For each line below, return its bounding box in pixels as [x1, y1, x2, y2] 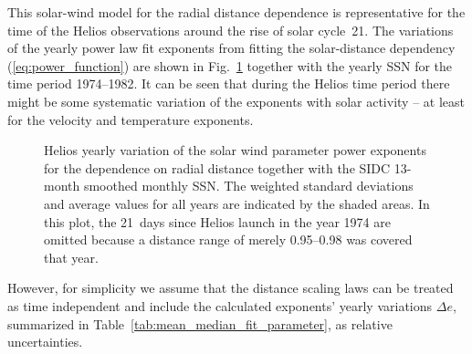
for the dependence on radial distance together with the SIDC [44, 158, 391, 177]
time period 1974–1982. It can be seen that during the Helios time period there [7, 74, 450, 93]
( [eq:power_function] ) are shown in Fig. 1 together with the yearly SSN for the [7, 56, 453, 75]
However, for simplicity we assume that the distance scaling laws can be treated [7, 278, 454, 297]
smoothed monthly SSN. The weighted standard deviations [83, 176, 414, 195]
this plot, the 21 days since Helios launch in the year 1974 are [44, 212, 391, 231]
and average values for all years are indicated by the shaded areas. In [44, 193, 430, 213]
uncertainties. [7, 332, 83, 351]
